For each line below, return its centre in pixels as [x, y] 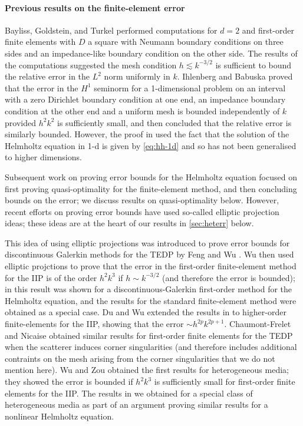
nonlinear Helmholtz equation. [60, 416]
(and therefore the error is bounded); [228, 277]
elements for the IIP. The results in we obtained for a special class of [129, 393]
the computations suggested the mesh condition [91, 65]
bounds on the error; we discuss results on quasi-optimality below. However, [142, 200]
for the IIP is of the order [51, 277]
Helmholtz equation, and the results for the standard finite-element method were [151, 300]
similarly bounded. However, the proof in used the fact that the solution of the [147, 134]
